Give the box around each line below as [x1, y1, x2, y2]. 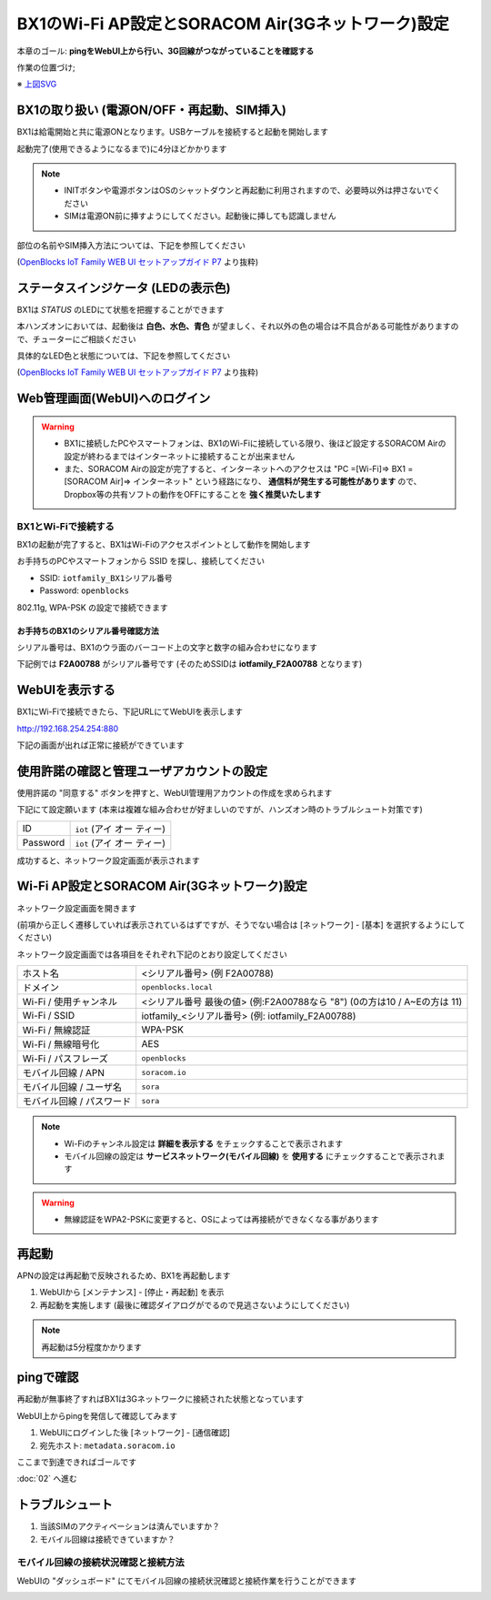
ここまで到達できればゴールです [16, 1456, 136, 1468]
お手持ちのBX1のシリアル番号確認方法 [16, 625, 159, 636]
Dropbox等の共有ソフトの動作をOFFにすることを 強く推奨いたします [64, 488, 322, 499]
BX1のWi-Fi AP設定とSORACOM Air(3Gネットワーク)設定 [16, 14, 449, 34]
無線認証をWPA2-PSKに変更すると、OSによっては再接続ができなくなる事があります [64, 1214, 379, 1225]
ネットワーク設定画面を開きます [16, 902, 136, 913]
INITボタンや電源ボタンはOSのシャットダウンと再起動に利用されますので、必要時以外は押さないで [64, 185, 433, 196]
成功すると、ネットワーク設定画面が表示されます [16, 855, 200, 866]
